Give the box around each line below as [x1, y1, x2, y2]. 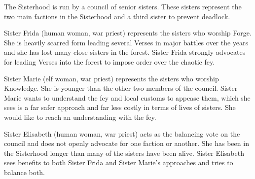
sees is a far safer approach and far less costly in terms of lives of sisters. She [4, 102, 236, 112]
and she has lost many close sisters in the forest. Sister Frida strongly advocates [4, 47, 246, 57]
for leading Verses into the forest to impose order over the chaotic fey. [4, 56, 215, 67]
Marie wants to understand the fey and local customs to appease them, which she [4, 92, 251, 103]
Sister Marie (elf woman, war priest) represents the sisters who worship [4, 73, 219, 83]
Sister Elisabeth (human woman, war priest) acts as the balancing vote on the [4, 128, 240, 139]
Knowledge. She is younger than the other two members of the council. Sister [4, 83, 238, 93]
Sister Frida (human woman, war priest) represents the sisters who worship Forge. [4, 28, 252, 38]
